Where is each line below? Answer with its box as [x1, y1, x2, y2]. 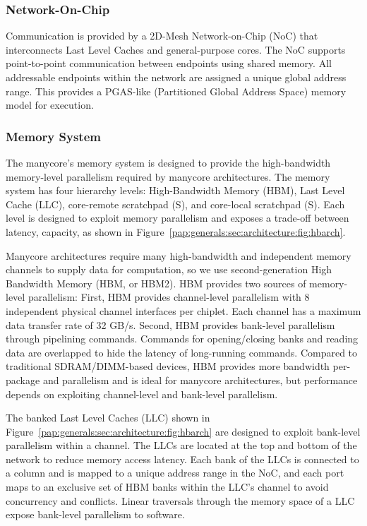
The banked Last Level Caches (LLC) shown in [6, 410, 210, 425]
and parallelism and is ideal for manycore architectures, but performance [42, 372, 358, 387]
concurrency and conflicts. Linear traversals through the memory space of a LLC [6, 493, 355, 508]
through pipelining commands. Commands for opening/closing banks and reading [6, 331, 359, 346]
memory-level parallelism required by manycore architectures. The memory [6, 169, 330, 184]
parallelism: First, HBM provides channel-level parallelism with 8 [28, 289, 310, 304]
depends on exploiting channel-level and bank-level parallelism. [6, 386, 278, 401]
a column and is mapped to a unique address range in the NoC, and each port [6, 465, 344, 480]
